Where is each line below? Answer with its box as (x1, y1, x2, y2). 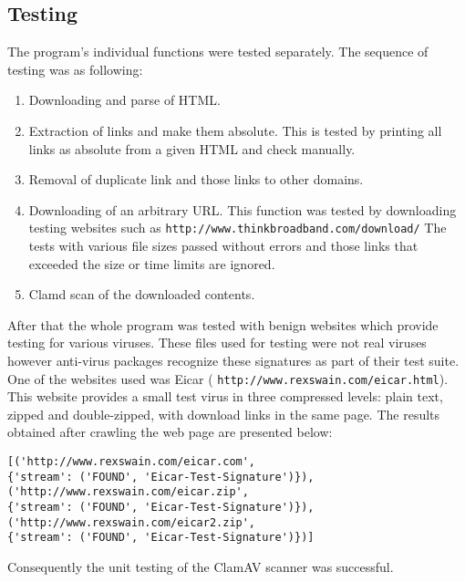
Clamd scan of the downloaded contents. (28, 285, 255, 304)
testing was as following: (7, 59, 143, 78)
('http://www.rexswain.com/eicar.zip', (7, 485, 249, 499)
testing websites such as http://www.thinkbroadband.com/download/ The (28, 218, 447, 237)
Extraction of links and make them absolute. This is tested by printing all (28, 120, 442, 140)
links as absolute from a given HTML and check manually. (28, 139, 356, 158)
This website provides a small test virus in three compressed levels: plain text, (7, 387, 443, 406)
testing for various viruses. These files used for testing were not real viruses (7, 333, 427, 352)
